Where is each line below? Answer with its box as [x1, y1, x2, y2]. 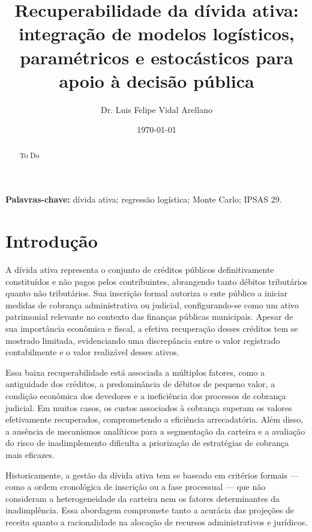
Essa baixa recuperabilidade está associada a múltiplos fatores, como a [5, 365, 265, 378]
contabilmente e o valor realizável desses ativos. [5, 346, 179, 358]
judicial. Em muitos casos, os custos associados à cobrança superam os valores [5, 401, 292, 414]
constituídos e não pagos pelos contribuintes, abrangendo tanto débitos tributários [5, 275, 308, 287]
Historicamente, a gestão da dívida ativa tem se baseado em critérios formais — [5, 468, 299, 481]
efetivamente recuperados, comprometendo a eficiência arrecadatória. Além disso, [5, 413, 304, 426]
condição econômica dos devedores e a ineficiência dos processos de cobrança [5, 389, 286, 402]
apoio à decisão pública [59, 68, 254, 93]
